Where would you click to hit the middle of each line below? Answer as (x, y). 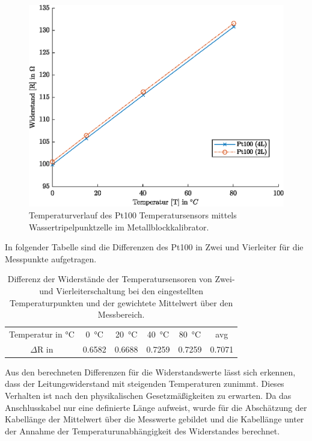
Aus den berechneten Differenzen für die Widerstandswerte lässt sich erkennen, (150, 372)
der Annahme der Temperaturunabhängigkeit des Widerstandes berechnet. (142, 430)
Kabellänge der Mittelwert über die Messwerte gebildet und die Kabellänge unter (154, 419)
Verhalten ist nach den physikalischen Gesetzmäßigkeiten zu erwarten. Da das (148, 396)
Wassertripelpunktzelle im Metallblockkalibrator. (119, 227)
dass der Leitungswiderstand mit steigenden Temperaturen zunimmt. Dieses (145, 384)
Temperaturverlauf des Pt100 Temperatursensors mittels (133, 214)
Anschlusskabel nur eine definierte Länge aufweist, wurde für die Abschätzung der (156, 407)
